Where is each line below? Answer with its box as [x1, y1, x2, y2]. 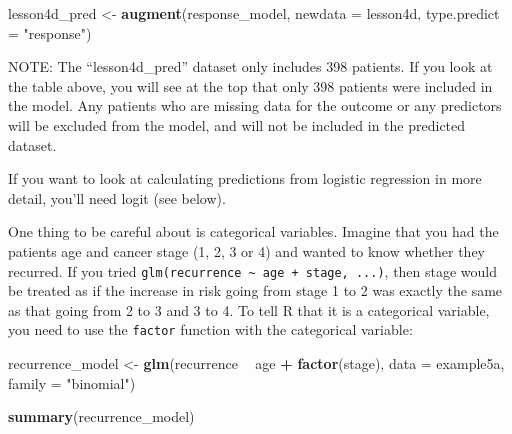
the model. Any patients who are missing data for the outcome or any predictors [8, 95, 502, 116]
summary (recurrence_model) [8, 406, 195, 427]
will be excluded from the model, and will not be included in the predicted [8, 114, 466, 135]
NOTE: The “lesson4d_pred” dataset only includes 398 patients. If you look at [8, 56, 493, 77]
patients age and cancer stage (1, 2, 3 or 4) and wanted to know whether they [8, 240, 486, 261]
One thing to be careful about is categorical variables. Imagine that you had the [8, 221, 499, 242]
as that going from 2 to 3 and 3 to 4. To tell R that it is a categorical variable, [8, 299, 490, 320]
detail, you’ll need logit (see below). [8, 187, 226, 208]
